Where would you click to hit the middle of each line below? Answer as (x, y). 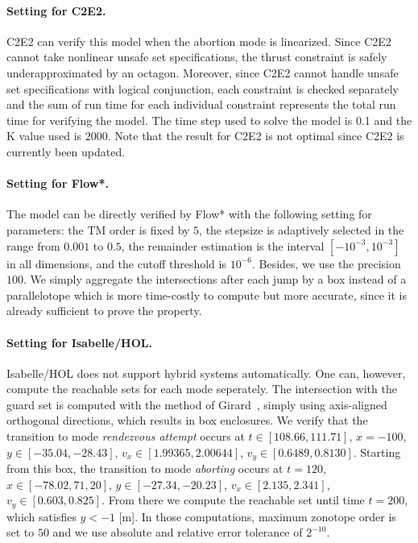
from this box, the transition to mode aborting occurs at (145, 468)
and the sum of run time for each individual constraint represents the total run (201, 104)
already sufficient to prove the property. (104, 311)
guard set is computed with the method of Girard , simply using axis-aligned (197, 404)
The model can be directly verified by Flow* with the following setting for (189, 214)
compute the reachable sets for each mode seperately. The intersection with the (202, 389)
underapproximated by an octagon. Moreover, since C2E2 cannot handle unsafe (203, 72)
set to (21, 532)
